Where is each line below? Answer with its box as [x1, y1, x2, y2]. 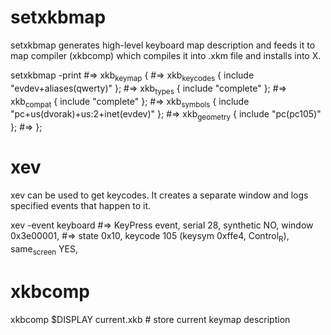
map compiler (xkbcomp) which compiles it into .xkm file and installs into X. [10, 49, 322, 61]
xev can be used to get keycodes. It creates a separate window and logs [10, 189, 309, 201]
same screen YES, [10, 242, 79, 257]
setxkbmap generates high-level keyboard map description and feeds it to [10, 39, 316, 51]
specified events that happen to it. [10, 200, 152, 212]
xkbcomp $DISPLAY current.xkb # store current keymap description [10, 313, 291, 325]
